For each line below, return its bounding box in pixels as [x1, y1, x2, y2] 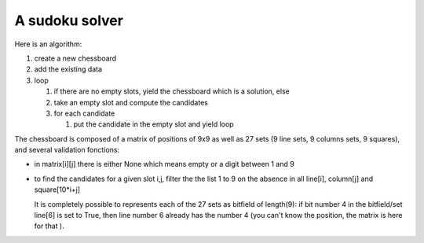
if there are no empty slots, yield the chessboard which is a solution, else [53, 87, 290, 96]
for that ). [34, 221, 64, 231]
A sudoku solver [14, 12, 123, 29]
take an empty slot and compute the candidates [53, 98, 208, 107]
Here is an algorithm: [14, 39, 82, 49]
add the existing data [34, 64, 102, 74]
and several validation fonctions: [14, 145, 120, 155]
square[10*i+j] [34, 185, 81, 194]
